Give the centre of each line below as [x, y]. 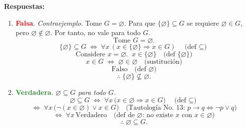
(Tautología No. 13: [156, 108]
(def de [124, 115]
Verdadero [91, 115]
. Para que [140, 22]
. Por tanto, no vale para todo [96, 32]
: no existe [158, 115]
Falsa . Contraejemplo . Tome [59, 22]
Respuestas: [24, 6]
